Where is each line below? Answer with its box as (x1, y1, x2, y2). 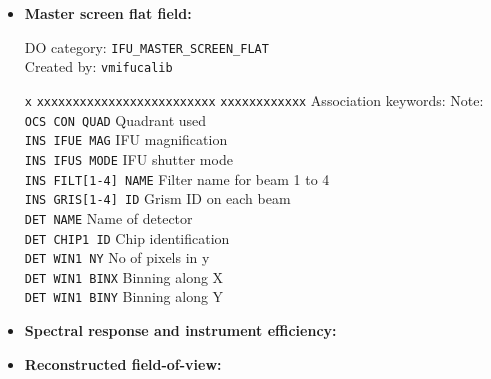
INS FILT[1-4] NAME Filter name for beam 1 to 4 (24, 168, 330, 189)
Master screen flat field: (24, 3, 192, 23)
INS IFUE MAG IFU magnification (24, 129, 228, 150)
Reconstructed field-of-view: (24, 353, 222, 374)
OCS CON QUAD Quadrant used (24, 109, 207, 130)
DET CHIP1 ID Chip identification (24, 227, 230, 248)
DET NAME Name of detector (24, 207, 193, 228)
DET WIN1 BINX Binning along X (24, 266, 224, 287)
